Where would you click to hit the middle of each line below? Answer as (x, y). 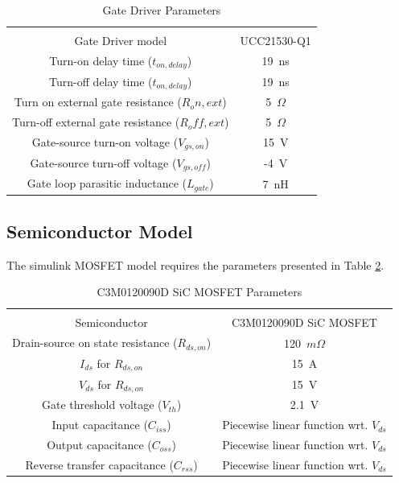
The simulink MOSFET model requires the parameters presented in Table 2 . (195, 264)
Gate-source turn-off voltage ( (103, 162)
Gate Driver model (121, 41)
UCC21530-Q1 (276, 41)
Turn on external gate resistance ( (98, 102)
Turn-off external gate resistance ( (96, 122)
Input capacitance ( (100, 425)
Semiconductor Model (100, 231)
